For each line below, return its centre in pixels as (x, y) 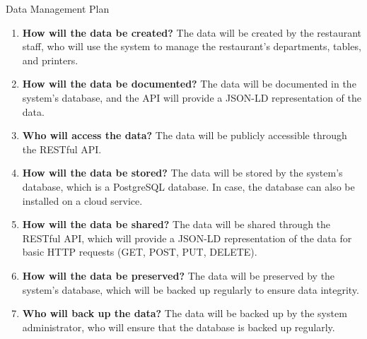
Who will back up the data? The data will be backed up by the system (185, 313)
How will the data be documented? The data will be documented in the (189, 84)
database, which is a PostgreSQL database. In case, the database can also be (188, 186)
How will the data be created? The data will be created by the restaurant (192, 32)
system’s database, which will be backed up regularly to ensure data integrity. (191, 289)
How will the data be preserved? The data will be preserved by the (179, 275)
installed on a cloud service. (82, 200)
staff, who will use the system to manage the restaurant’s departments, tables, (192, 46)
